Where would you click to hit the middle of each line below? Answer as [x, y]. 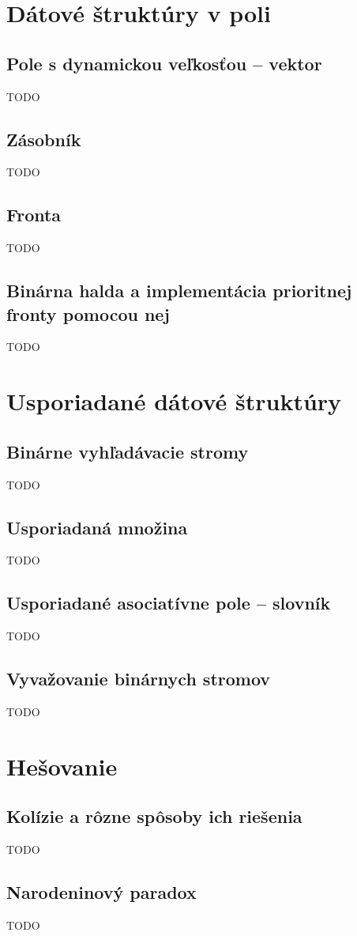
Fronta [34, 215]
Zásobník [44, 139]
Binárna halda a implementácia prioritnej [179, 291]
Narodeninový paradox [101, 892]
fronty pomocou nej [88, 313]
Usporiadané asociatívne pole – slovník [169, 603]
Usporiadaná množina [97, 527]
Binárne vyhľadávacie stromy [128, 451]
